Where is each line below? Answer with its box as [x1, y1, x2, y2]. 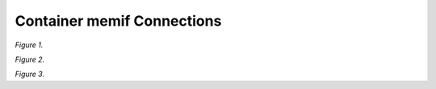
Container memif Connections [15, 12, 222, 30]
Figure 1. [15, 40, 44, 50]
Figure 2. [15, 55, 45, 64]
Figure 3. [15, 69, 44, 79]
